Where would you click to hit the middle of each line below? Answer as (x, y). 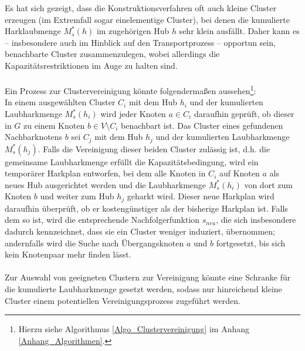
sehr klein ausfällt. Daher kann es (239, 31)
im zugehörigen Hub (133, 31)
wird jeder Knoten (133, 113)
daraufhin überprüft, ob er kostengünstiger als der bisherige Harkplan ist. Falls (146, 208)
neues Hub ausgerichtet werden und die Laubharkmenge (106, 184)
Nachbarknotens (34, 137)
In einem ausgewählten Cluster (60, 102)
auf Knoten (239, 173)
